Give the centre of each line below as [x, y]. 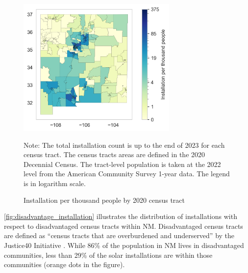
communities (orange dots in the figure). [64, 264]
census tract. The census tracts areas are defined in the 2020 [114, 154]
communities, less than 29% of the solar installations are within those [108, 255]
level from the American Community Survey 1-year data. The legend [127, 174]
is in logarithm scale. [55, 183]
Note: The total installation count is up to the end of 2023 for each [124, 145]
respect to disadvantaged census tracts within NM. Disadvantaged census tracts [124, 226]
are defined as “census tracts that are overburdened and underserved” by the [119, 235]
